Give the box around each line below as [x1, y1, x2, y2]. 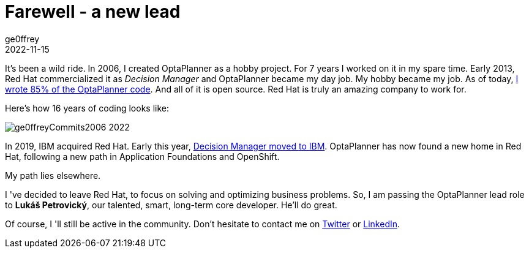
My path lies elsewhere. [5, 170, 101, 181]
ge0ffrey [5, 33, 40, 44]
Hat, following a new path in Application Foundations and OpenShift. [5, 151, 280, 162]
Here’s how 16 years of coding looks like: [5, 102, 170, 113]
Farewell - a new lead [5, 1, 181, 22]
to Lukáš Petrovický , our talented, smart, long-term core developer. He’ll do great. [5, 199, 337, 210]
